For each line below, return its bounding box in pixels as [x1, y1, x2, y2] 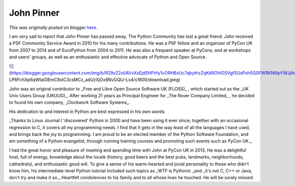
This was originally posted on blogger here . [9, 25, 98, 30]
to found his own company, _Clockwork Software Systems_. [9, 100, 130, 106]
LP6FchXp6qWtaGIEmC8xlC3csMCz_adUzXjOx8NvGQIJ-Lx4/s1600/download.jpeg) [9, 77, 180, 83]
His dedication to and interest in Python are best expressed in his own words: [9, 108, 166, 114]
